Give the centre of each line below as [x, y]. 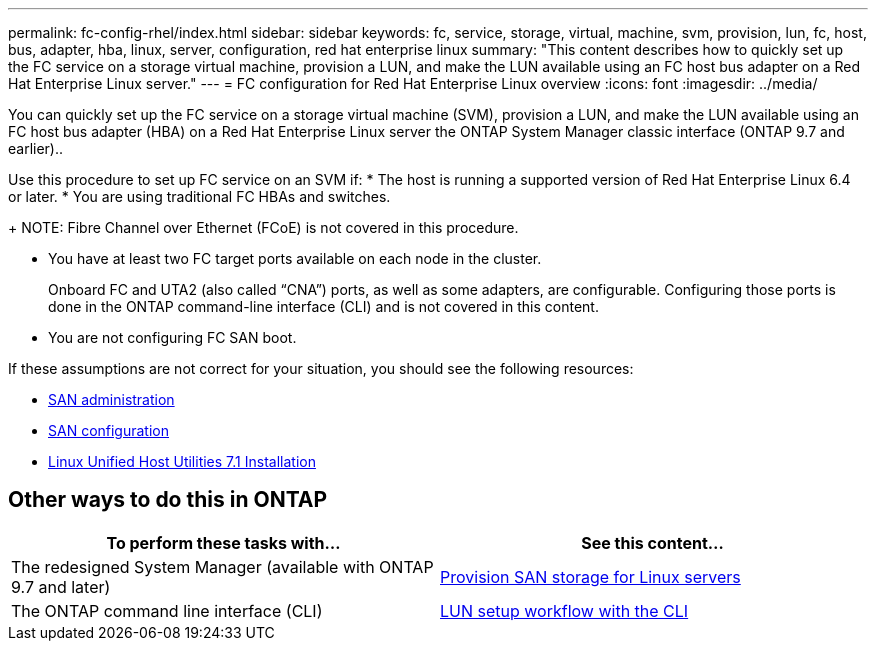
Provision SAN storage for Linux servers [590, 576]
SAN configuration [108, 430]
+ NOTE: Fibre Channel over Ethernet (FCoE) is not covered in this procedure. [263, 227]
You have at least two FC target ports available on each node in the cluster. [295, 258]
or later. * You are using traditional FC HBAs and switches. [199, 196]
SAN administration [111, 399]
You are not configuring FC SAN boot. [172, 337]
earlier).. [36, 148]
